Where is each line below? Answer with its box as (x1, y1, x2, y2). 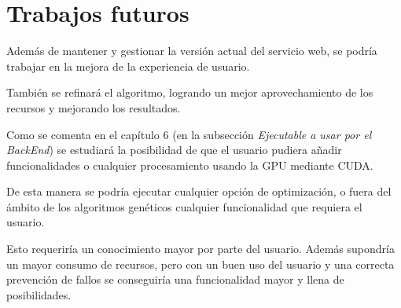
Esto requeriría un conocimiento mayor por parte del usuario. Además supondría (6, 240, 395, 257)
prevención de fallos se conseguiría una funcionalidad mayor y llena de (6, 271, 344, 288)
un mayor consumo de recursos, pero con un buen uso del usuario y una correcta (6, 255, 395, 272)
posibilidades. (6, 286, 72, 302)
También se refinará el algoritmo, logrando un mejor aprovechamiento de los (6, 84, 373, 101)
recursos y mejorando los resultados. (6, 99, 181, 115)
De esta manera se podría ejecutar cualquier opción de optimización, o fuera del (6, 183, 392, 200)
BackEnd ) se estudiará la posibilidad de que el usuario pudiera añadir (6, 141, 342, 158)
